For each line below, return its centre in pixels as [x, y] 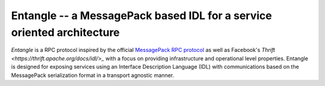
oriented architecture [66, 32]
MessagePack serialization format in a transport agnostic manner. [93, 75]
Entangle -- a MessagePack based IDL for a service [141, 16]
